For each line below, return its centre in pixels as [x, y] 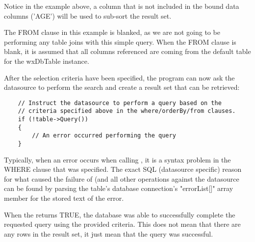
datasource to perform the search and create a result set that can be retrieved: [122, 87]
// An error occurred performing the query [104, 136]
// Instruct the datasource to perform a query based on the [120, 103]
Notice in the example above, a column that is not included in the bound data [122, 6]
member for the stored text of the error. [64, 198]
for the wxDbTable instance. [47, 61]
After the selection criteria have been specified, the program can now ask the [119, 77]
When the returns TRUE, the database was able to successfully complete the [120, 214]
